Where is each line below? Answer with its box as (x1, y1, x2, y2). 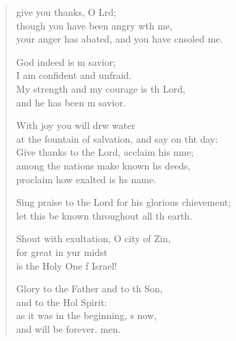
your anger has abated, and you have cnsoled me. (16, 32, 223, 46)
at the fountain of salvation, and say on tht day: (16, 131, 218, 145)
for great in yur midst (16, 244, 108, 259)
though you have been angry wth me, (16, 18, 173, 32)
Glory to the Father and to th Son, (16, 281, 163, 296)
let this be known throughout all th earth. (16, 208, 193, 222)
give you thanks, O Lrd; (16, 5, 116, 19)
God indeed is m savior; (16, 54, 116, 69)
